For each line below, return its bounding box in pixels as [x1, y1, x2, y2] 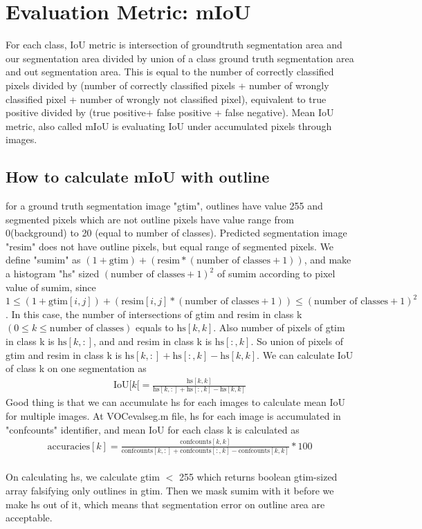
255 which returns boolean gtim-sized [178, 470, 338, 484]
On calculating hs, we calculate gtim [6, 470, 160, 484]
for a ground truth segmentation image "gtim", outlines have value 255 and [6, 198, 323, 213]
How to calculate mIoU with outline [6, 166, 270, 187]
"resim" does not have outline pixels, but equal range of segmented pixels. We [6, 239, 334, 253]
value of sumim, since [6, 279, 96, 294]
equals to [135, 320, 174, 335]
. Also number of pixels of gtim [213, 320, 345, 335]
